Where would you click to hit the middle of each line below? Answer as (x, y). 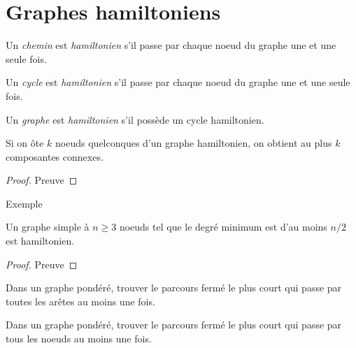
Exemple (24, 203)
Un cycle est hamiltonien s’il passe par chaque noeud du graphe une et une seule (178, 82)
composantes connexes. (55, 156)
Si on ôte (25, 143)
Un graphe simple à (48, 227)
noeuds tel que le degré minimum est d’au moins (223, 227)
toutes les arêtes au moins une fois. (80, 301)
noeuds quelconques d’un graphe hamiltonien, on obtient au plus (194, 143)
